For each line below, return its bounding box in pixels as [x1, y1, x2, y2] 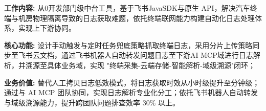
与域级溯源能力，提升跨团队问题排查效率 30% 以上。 [4, 97, 180, 107]
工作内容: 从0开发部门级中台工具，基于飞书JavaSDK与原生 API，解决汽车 [4, 3, 250, 13]
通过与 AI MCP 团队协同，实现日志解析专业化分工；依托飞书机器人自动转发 [4, 87, 258, 98]
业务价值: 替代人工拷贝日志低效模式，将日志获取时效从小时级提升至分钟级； [4, 77, 260, 87]
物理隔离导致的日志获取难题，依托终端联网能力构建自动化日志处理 [32, 12, 255, 23]
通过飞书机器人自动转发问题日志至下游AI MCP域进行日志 [61, 50, 253, 60]
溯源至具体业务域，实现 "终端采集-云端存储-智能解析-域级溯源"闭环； [25, 59, 256, 70]
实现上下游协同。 [18, 23, 76, 33]
